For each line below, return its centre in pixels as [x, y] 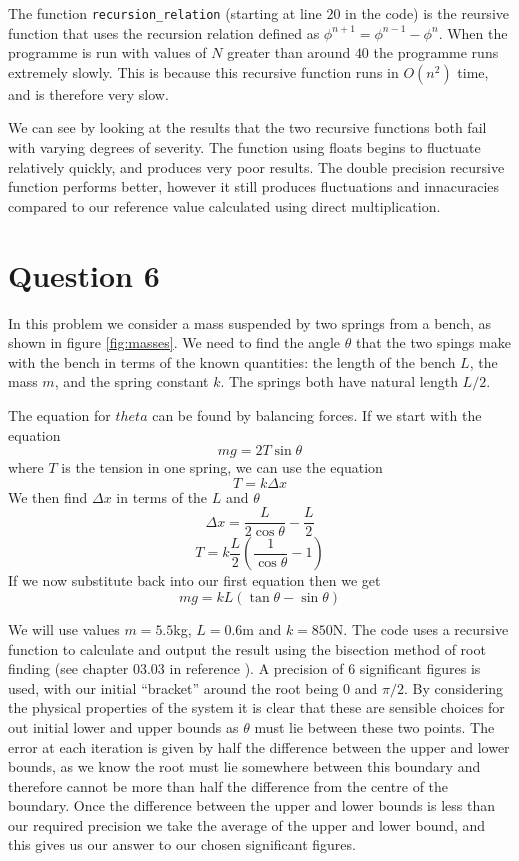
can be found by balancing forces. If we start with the [317, 414]
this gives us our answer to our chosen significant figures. [182, 844]
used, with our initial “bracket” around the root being [173, 687]
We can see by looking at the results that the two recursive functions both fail [247, 127]
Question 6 [84, 274]
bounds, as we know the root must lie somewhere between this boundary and [244, 766]
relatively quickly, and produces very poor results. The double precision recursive [256, 166]
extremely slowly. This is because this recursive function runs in [203, 71]
